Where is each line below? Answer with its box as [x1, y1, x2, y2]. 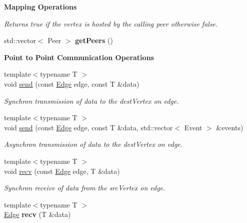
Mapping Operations [4, 2, 77, 12]
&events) [216, 122, 243, 132]
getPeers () [75, 35, 113, 46]
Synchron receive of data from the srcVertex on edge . [4, 182, 165, 193]
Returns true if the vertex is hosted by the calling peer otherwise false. [4, 18, 218, 29]
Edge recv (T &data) [4, 209, 71, 219]
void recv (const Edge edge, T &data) [4, 165, 120, 176]
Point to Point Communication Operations [4, 52, 154, 62]
